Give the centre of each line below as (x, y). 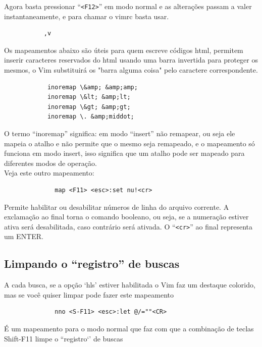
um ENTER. (24, 236)
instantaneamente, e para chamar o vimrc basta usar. (87, 16)
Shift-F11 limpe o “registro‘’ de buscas (64, 338)
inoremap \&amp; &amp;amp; (92, 87)
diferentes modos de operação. (50, 163)
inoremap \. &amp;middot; (91, 117)
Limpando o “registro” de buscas (92, 264)
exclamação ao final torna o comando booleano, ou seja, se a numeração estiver (126, 217)
